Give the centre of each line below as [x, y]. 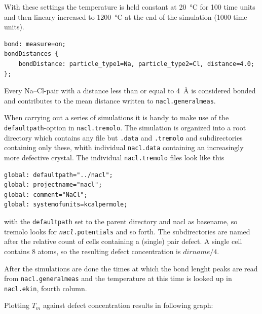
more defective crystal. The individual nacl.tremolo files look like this [114, 157]
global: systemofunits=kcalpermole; [66, 205]
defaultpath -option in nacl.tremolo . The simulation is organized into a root [125, 127]
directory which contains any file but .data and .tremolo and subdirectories [123, 137]
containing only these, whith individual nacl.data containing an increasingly [124, 147]
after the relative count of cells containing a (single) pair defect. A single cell [123, 241]
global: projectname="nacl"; [53, 185]
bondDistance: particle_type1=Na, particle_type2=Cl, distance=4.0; [136, 64]
